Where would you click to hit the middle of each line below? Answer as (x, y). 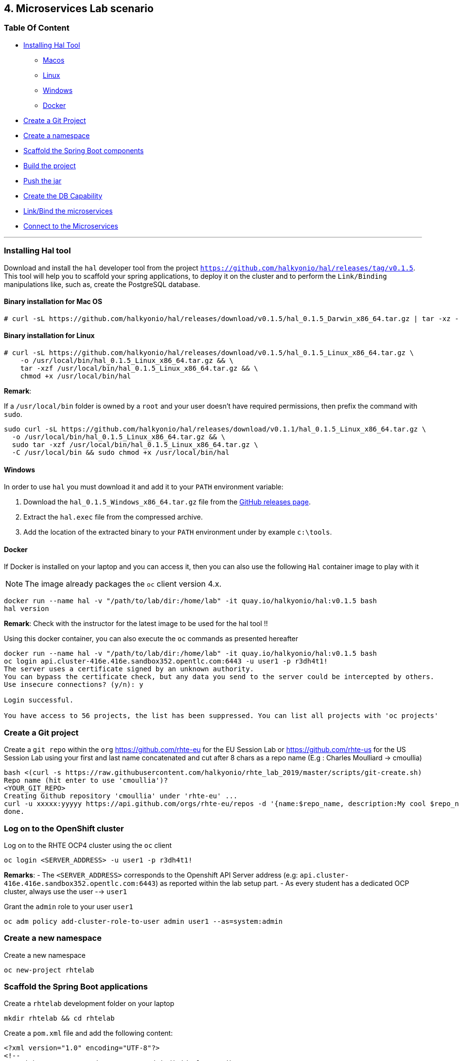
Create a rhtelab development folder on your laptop (89, 1004)
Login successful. (39, 700)
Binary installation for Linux (49, 336)
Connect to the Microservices (71, 226)
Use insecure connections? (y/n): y (74, 685)
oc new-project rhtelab (49, 970)
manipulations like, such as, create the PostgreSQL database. (102, 284)
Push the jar (43, 180)
